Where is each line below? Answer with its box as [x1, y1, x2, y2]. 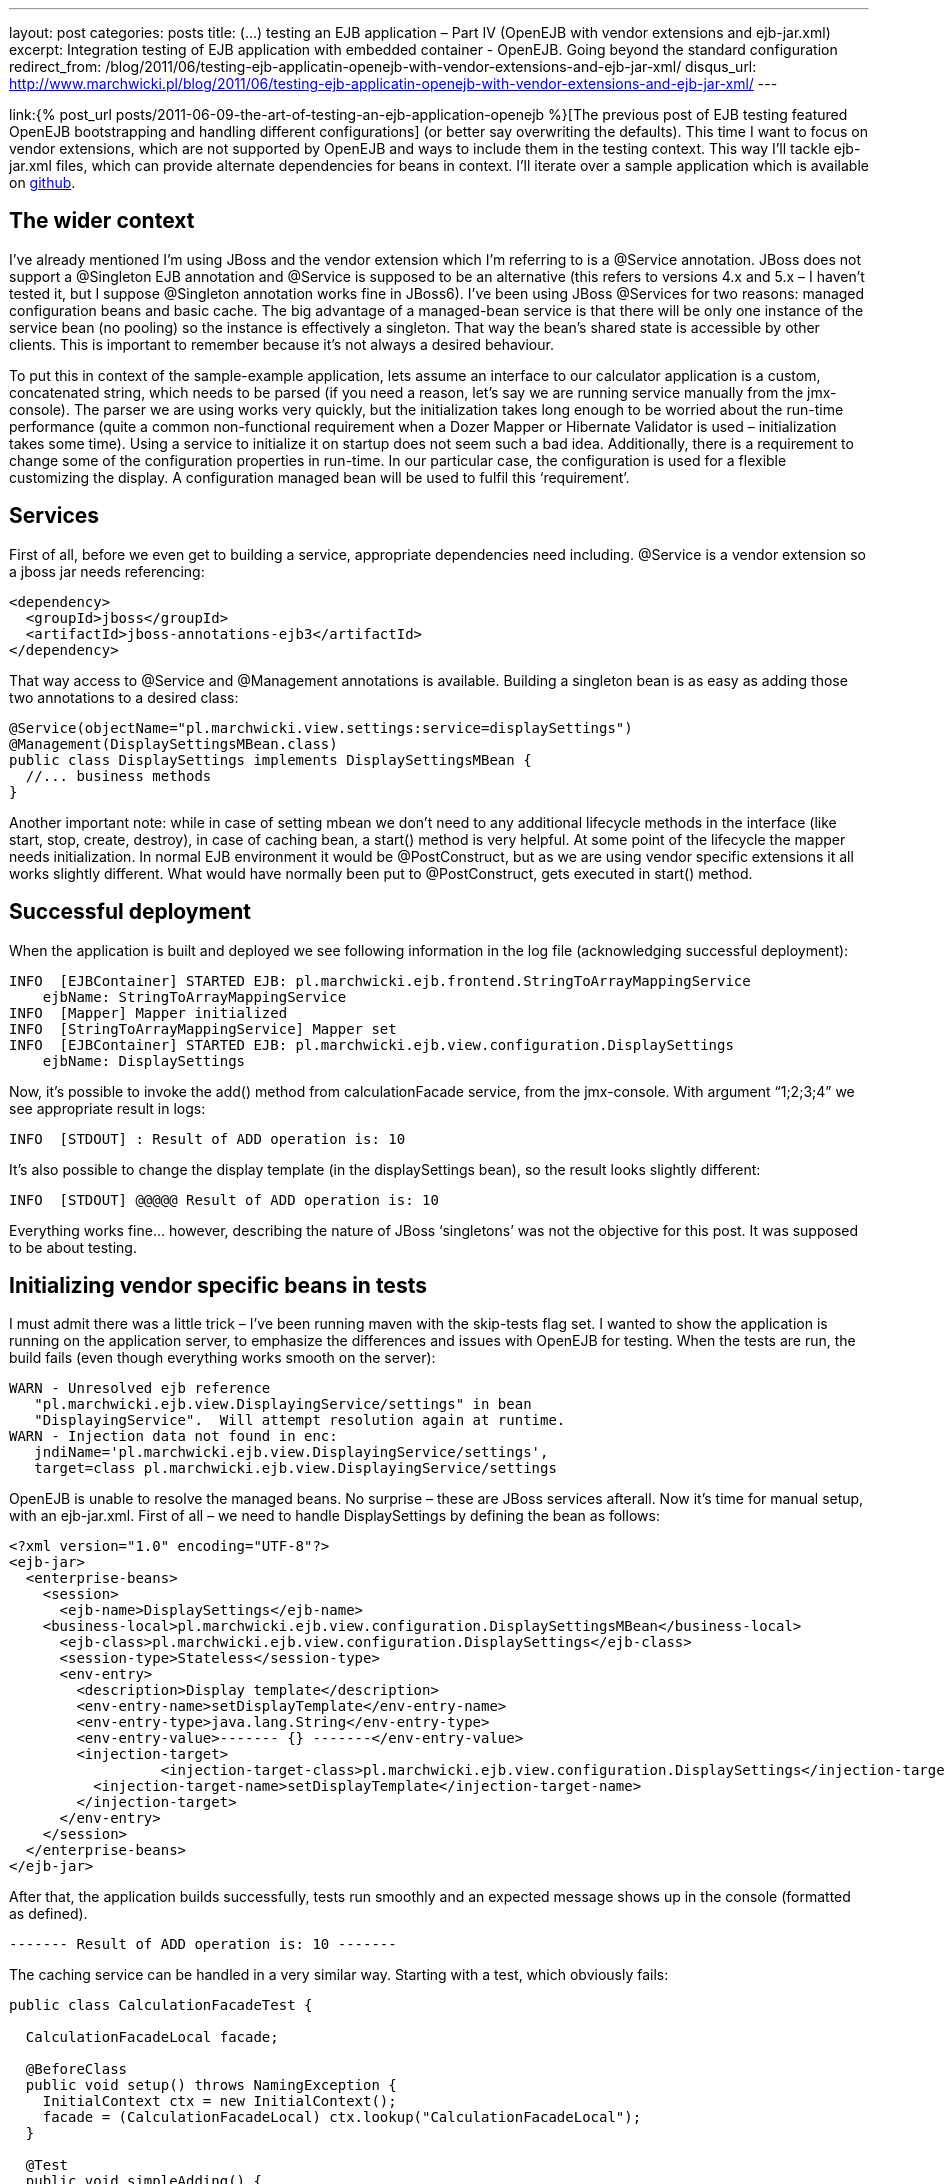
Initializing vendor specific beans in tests [9, 1272, 427, 1298]
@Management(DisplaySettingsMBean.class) [9, 735, 338, 752]
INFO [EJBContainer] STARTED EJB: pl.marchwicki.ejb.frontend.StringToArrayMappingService [9, 972, 751, 989]
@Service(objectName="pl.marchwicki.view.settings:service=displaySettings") [9, 719, 633, 736]
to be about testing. [9, 1238, 137, 1256]
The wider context [9, 208, 195, 234]
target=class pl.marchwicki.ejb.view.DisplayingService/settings [34, 1460, 557, 1477]
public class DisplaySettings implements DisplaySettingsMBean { [9, 751, 532, 768]
